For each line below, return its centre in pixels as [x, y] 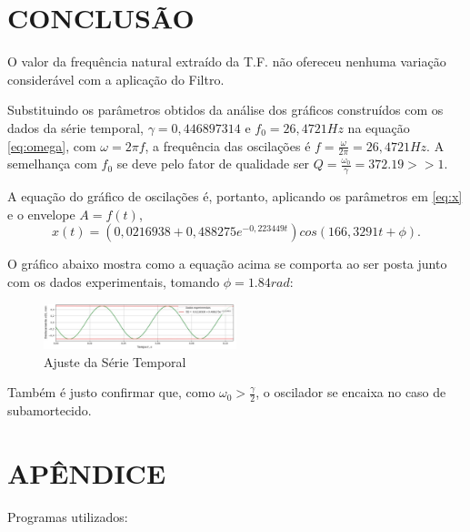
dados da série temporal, [75, 127]
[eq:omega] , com [52, 145]
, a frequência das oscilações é [228, 145]
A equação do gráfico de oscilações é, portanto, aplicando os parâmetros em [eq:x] [235, 196]
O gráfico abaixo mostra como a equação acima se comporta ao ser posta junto [227, 264]
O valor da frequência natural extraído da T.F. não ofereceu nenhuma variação [227, 61]
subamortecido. [50, 410]
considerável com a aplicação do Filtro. [116, 79]
